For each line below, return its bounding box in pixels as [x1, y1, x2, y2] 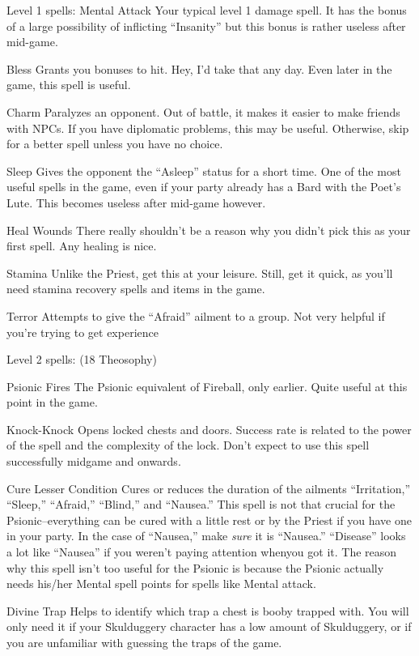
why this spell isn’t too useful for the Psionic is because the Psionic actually [6, 559, 384, 576]
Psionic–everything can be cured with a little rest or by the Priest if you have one [6, 511, 412, 528]
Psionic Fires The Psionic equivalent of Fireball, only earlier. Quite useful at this [6, 377, 408, 394]
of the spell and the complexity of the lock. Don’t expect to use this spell [6, 437, 370, 454]
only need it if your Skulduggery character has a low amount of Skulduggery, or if [6, 618, 412, 635]
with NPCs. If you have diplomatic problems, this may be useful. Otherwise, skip [6, 119, 409, 136]
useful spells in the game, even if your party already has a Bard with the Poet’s [6, 178, 401, 195]
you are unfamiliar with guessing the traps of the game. [6, 634, 282, 650]
